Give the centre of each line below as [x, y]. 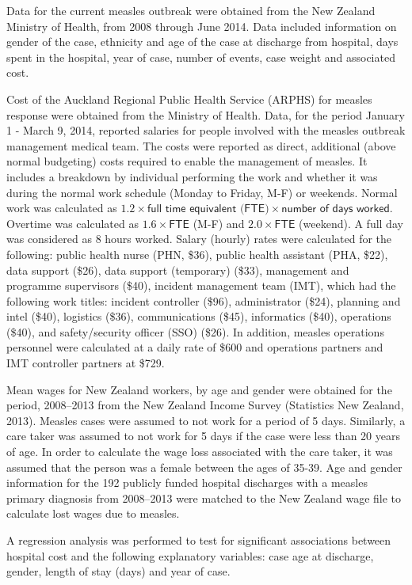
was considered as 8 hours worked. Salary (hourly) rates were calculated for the [199, 239]
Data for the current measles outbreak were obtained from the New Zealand [191, 10]
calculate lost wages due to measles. [93, 513]
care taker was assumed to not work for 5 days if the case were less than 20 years [203, 436]
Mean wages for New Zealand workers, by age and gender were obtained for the [199, 389]
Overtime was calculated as [72, 223]
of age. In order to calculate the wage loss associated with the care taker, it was [200, 452]
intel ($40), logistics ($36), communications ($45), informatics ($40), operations [199, 316]
